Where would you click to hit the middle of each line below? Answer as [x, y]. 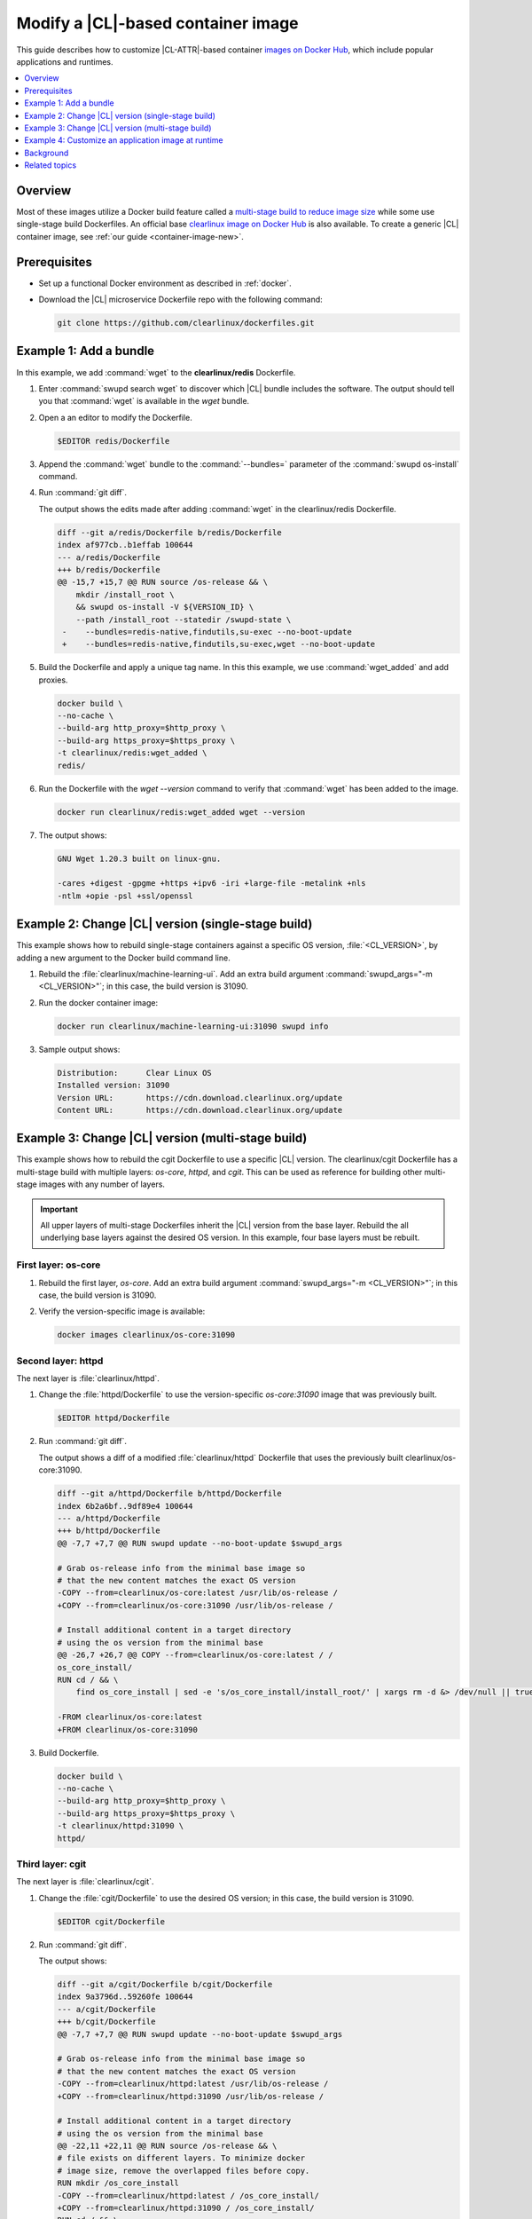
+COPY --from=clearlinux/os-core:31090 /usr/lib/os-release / [195, 1605]
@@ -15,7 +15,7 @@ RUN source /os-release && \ [162, 582]
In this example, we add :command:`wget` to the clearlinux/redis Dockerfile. [156, 372]
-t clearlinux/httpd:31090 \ [121, 1826]
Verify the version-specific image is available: [122, 1311]
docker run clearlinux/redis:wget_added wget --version [181, 812]
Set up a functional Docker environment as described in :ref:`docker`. [165, 283]
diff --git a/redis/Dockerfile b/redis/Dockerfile [170, 532]
